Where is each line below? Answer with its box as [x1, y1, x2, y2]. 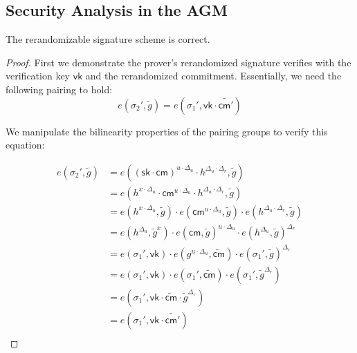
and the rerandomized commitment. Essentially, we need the [85, 68, 342, 83]
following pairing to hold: [6, 82, 113, 96]
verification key [6, 68, 70, 83]
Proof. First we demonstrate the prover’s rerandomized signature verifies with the [6, 55, 351, 69]
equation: [6, 137, 45, 152]
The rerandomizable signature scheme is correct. [6, 32, 210, 46]
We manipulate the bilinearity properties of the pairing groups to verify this [6, 124, 328, 138]
